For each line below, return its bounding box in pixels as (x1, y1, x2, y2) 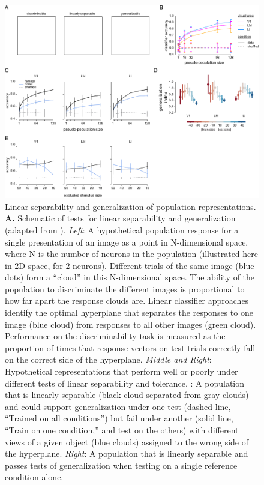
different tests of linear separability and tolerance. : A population (5, 376, 245, 389)
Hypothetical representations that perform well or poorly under (5, 365, 238, 378)
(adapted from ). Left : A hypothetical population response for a (5, 223, 239, 236)
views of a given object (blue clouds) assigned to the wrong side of (5, 435, 249, 448)
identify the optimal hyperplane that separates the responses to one (5, 306, 253, 319)
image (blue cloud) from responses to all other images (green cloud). (5, 318, 256, 330)
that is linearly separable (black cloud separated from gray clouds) (5, 388, 249, 401)
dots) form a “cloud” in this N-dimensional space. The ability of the (5, 271, 255, 283)
